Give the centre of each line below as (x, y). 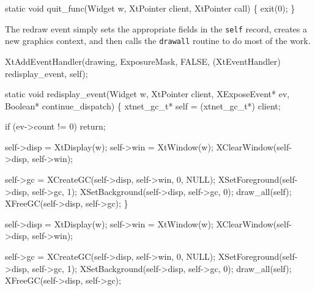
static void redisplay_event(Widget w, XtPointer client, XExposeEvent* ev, (147, 94)
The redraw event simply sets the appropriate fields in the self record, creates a (156, 28)
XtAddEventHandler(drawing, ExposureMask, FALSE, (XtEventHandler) (143, 61)
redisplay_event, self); (46, 73)
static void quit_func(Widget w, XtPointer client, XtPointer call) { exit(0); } (150, 8)
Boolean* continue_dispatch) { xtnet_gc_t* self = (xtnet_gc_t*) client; (143, 105)
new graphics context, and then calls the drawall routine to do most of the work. (158, 41)
